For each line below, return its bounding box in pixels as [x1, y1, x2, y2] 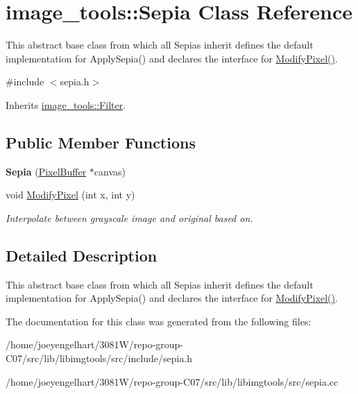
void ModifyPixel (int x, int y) [6, 187, 135, 202]
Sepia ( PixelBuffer [6, 164, 87, 178]
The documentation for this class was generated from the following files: [6, 314, 312, 328]
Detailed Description [6, 244, 157, 266]
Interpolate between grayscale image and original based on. [6, 210, 253, 225]
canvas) [94, 164, 126, 178]
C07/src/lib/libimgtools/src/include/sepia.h [6, 351, 193, 366]
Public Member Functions [6, 131, 196, 153]
